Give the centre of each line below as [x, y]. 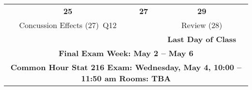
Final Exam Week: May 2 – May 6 [126, 53]
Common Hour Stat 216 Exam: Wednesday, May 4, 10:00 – [126, 67]
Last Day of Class [202, 39]
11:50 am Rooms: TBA [126, 78]
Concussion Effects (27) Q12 [68, 25]
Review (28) [202, 25]
